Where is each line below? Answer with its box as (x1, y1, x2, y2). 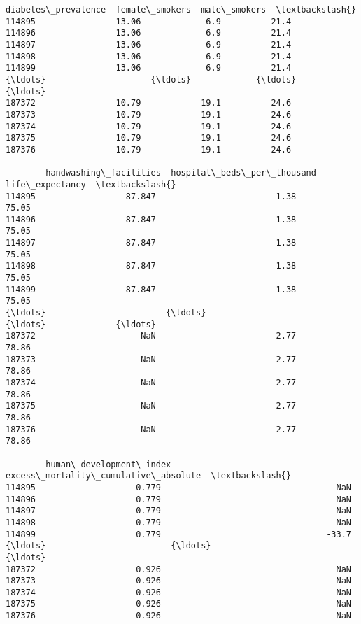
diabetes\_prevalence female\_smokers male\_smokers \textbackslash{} (6, 5, 357, 15)
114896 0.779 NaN (6, 494, 351, 504)
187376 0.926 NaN (6, 611, 351, 621)
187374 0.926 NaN (6, 587, 351, 597)
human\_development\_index (45, 459, 171, 469)
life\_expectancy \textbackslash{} (6, 179, 176, 190)
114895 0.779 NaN (6, 482, 351, 492)
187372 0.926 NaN (6, 564, 351, 574)
